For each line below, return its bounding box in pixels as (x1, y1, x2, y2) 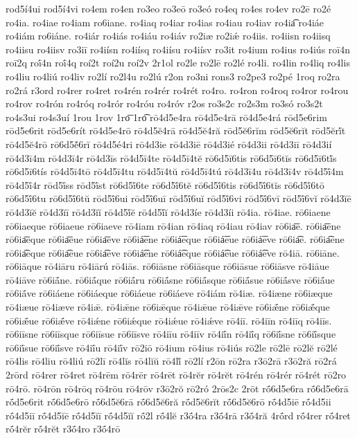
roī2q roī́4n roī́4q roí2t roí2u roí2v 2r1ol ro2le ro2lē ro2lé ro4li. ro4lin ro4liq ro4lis (6, 55, 350, 70)
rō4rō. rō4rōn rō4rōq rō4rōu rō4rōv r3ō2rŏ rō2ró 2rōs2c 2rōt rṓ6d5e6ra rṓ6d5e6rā (6, 381, 349, 395)
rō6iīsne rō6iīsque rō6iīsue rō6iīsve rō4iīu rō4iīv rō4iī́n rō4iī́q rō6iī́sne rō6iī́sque (6, 327, 336, 341)
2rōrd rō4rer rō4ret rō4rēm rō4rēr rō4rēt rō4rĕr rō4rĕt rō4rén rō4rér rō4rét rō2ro (6, 367, 347, 382)
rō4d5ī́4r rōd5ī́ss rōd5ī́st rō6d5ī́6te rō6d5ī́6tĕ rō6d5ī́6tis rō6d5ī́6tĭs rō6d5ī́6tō (6, 177, 324, 192)
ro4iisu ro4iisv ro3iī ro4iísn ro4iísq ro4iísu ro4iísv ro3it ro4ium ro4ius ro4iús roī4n (6, 42, 350, 56)
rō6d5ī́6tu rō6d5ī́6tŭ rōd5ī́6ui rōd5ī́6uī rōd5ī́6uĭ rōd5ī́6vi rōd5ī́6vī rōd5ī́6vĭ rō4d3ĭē (6, 191, 351, 206)
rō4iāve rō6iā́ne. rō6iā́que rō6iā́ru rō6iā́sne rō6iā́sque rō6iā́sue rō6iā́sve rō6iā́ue (6, 272, 335, 286)
